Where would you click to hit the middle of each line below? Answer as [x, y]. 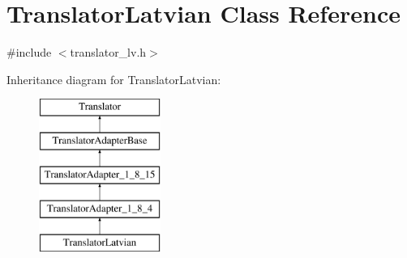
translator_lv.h [108, 52]
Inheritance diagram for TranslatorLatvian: [114, 79]
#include [29, 52]
